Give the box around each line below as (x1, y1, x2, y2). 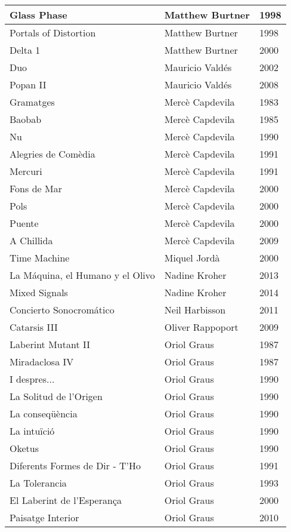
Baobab (10, 112, 42, 126)
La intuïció (10, 424, 55, 438)
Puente (10, 216, 39, 230)
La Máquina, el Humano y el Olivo (10, 268, 155, 282)
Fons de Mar (10, 182, 62, 195)
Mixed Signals (10, 285, 68, 299)
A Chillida (10, 233, 53, 247)
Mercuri (10, 164, 42, 178)
